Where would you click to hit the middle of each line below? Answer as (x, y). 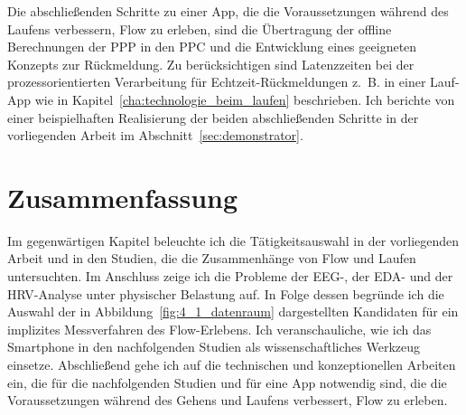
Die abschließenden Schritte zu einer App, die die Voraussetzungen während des (228, 11)
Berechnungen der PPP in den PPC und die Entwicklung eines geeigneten (212, 47)
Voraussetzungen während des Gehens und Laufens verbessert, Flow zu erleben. (228, 400)
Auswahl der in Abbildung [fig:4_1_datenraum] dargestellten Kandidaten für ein (233, 311)
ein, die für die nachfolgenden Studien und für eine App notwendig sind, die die (227, 382)
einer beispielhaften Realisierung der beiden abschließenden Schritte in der (213, 117)
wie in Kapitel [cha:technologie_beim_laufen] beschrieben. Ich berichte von (245, 99)
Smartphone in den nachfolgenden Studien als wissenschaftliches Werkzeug (214, 347)
